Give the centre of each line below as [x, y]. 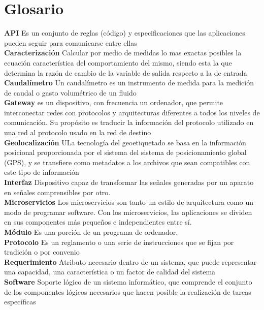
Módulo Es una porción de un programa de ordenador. [91, 232]
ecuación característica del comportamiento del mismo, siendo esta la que [118, 62]
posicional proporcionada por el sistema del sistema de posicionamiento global [125, 152]
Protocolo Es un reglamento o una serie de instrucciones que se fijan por [119, 242]
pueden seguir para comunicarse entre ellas [71, 42]
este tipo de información [42, 172]
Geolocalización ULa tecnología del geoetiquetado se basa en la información [125, 142]
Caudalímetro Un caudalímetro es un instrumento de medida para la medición [129, 83]
